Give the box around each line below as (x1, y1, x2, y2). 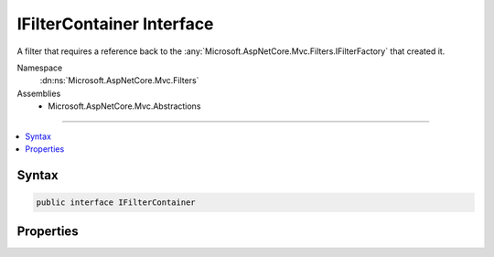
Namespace (16, 62, 63, 73)
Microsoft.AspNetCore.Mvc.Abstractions (48, 101, 201, 112)
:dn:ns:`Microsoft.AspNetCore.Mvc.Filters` (39, 75, 199, 86)
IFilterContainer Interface (16, 14, 214, 34)
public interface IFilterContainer (36, 197, 196, 208)
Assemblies (16, 88, 61, 99)
